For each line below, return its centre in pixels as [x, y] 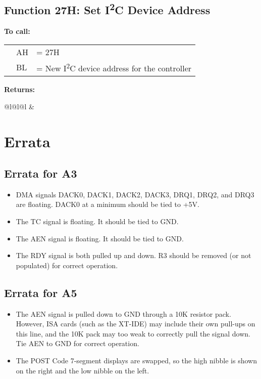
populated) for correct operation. [67, 265]
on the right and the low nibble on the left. [83, 370]
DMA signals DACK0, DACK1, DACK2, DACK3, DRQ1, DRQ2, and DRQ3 [135, 194]
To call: [17, 31]
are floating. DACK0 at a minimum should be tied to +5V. [108, 204]
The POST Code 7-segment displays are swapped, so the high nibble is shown [136, 361]
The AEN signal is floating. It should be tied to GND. [100, 238]
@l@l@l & [19, 106]
